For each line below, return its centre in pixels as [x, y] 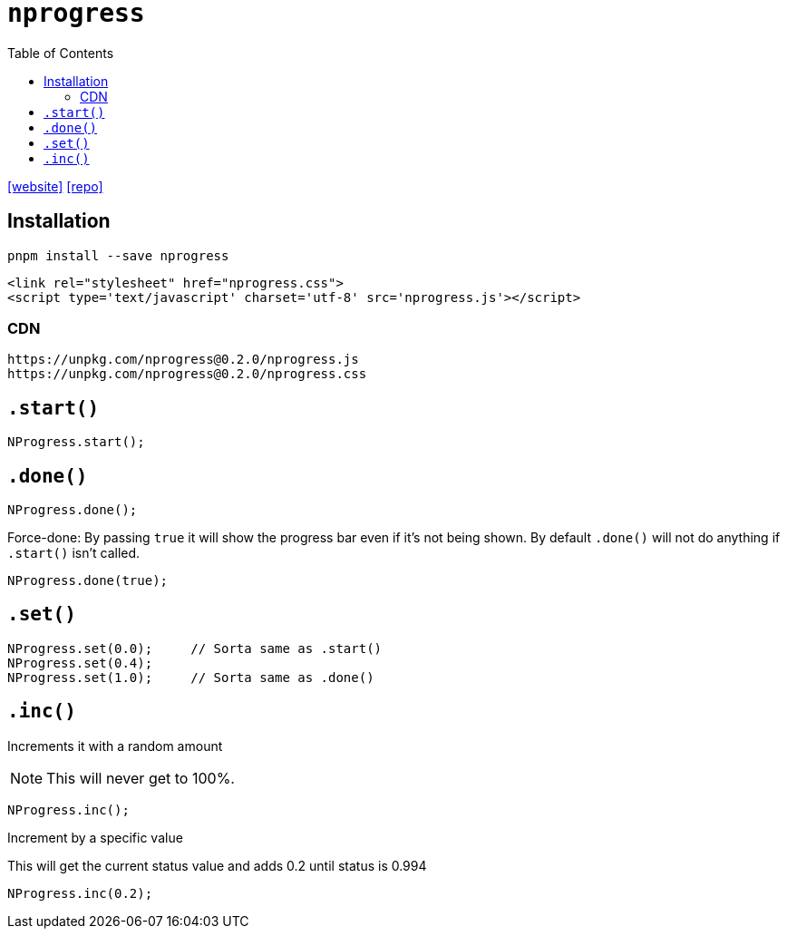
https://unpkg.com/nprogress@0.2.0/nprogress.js [183, 360]
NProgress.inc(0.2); [80, 893]
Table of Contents [61, 53]
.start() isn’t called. [74, 553]
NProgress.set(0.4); [80, 663]
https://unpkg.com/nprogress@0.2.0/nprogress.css [187, 374]
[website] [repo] [55, 186]
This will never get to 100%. [141, 778]
